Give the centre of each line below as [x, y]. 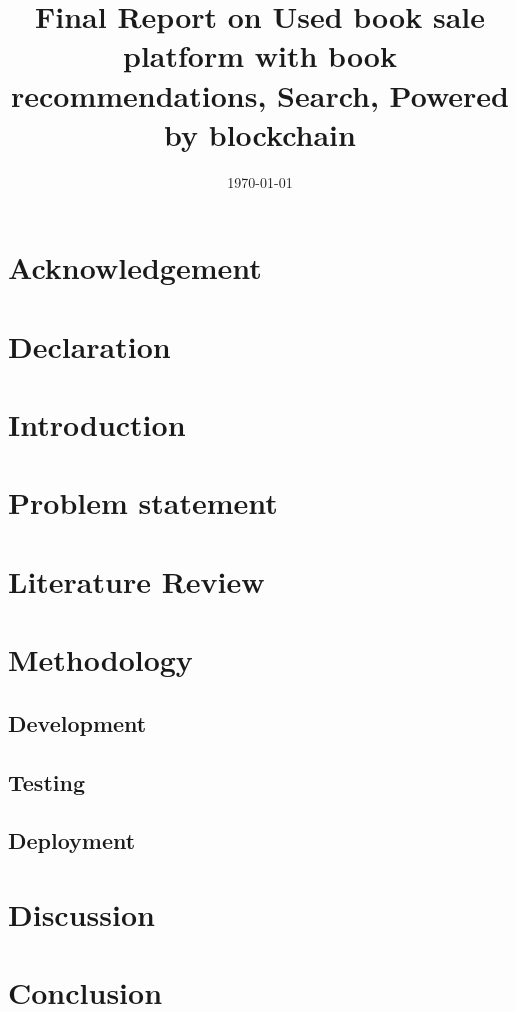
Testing [46, 781]
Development [77, 722]
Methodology [100, 659]
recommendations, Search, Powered [260, 94]
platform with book [260, 55]
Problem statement [143, 502]
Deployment [72, 840]
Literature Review [136, 580]
